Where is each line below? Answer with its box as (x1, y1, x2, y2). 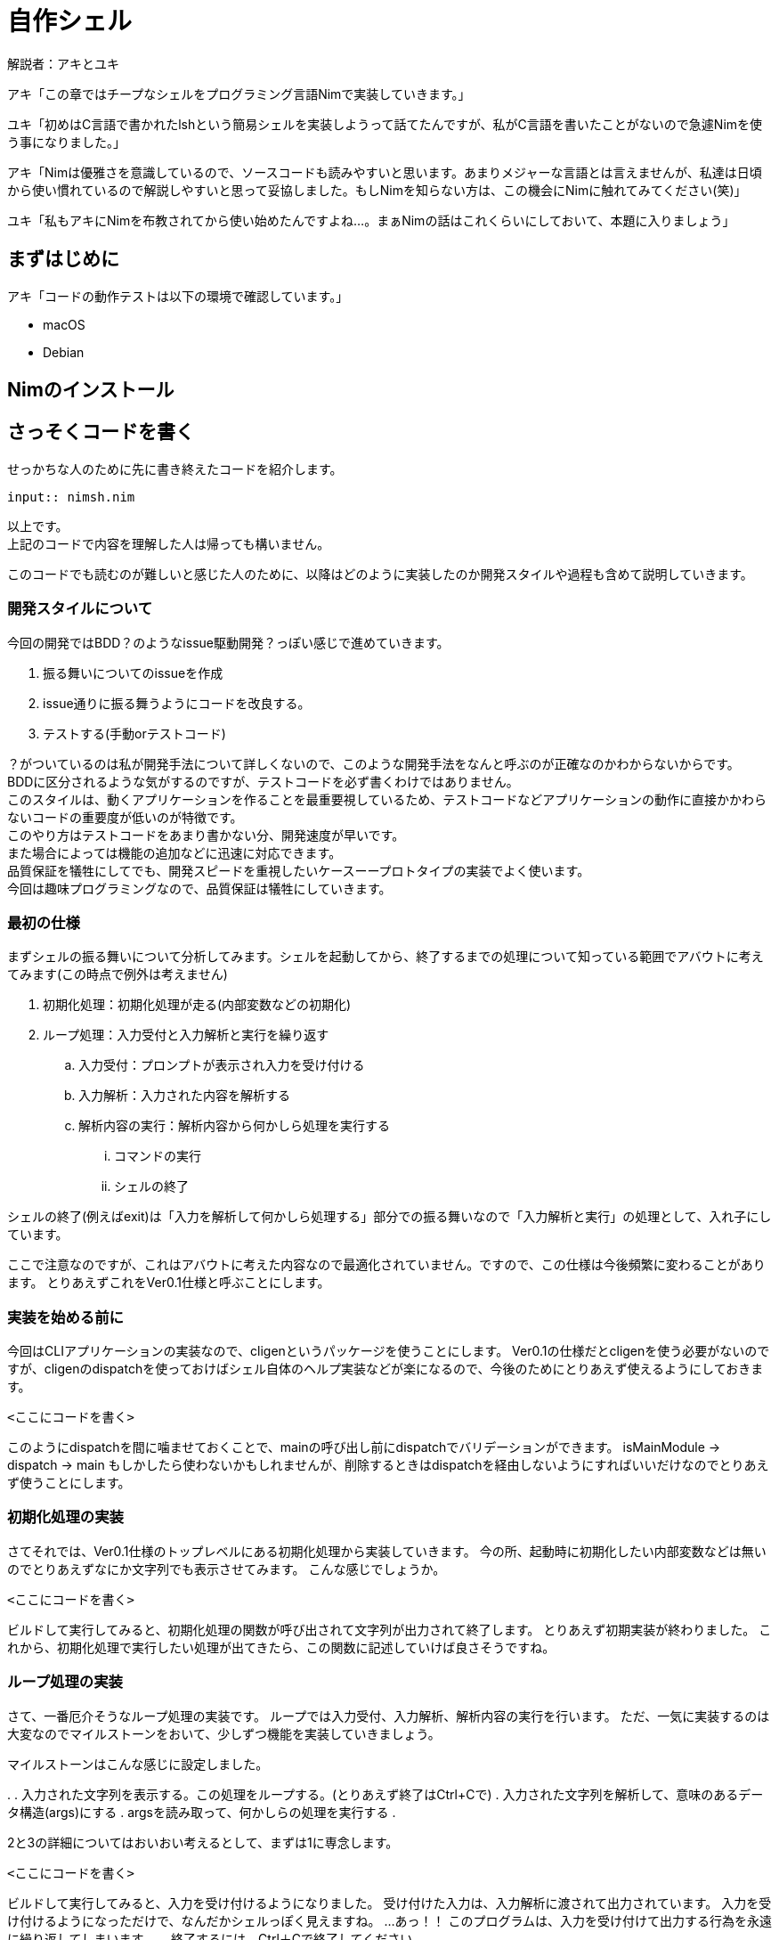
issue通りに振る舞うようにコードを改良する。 (43, 695, 311, 711)
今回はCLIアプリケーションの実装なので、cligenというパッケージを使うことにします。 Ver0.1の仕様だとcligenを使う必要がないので (7, 1343, 770, 1359)
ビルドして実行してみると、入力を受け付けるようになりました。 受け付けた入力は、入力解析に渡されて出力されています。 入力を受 (7, 1895, 772, 1911)
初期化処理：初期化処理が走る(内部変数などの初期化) (43, 997, 352, 1013)
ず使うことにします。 (7, 1475, 131, 1491)
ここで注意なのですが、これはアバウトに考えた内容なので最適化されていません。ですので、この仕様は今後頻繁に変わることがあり (7, 1257, 766, 1273)
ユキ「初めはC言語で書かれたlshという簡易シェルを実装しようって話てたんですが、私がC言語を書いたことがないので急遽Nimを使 (7, 116, 763, 132)
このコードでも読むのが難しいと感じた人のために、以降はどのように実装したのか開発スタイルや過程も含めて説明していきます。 (7, 566, 753, 582)
